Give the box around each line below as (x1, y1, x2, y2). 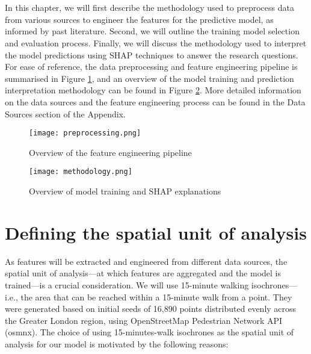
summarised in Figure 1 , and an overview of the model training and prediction (5, 72, 294, 84)
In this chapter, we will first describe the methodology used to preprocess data (5, 1, 294, 14)
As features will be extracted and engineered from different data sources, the (5, 255, 288, 267)
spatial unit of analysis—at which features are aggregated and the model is (5, 267, 282, 279)
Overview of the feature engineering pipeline (29, 146, 192, 158)
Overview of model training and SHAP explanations (29, 185, 221, 197)
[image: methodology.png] (29, 167, 132, 176)
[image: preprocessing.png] (29, 129, 141, 138)
